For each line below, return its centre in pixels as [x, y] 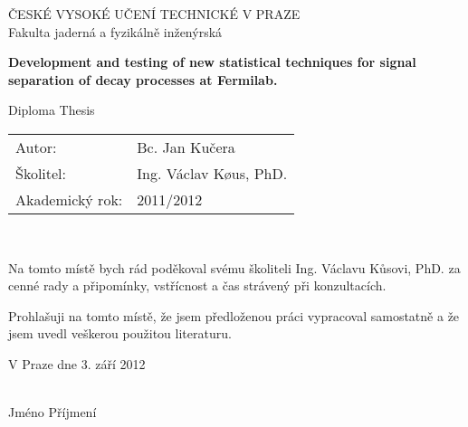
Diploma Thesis [52, 110]
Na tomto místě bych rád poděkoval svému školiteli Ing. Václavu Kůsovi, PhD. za [234, 267]
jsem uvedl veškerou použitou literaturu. [120, 333]
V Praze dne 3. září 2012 [77, 363]
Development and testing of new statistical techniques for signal [212, 62]
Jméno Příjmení [53, 412]
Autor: [36, 147]
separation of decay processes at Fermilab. [143, 79]
